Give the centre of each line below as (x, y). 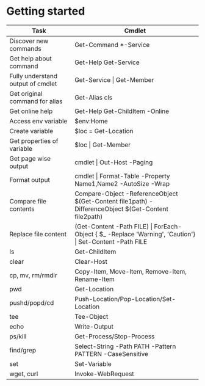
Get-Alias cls (93, 97)
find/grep (23, 350)
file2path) (88, 216)
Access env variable (38, 121)
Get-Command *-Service (112, 45)
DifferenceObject (99, 209)
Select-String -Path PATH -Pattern (125, 346)
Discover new (29, 41)
